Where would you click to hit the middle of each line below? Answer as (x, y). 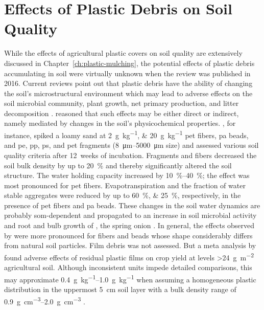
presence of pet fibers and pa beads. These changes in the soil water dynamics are (132, 205)
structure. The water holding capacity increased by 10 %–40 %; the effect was (127, 175)
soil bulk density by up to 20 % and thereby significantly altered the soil (118, 165)
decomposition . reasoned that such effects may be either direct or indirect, (122, 113)
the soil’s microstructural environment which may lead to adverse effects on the (128, 93)
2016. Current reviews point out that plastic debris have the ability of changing (128, 83)
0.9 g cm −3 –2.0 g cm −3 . (45, 300)
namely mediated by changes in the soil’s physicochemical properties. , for (120, 123)
